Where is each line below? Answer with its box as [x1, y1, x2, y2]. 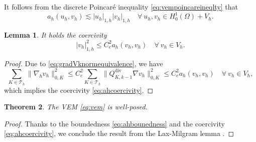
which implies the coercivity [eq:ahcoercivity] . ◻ [4, 84, 154, 95]
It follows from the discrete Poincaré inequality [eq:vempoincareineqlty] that [4, 2, 238, 12]
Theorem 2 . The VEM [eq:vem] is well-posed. [4, 101, 148, 112]
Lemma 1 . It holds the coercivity [4, 29, 107, 40]
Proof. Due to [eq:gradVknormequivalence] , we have [4, 58, 163, 68]
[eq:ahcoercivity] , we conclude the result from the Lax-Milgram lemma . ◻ [4, 128, 234, 138]
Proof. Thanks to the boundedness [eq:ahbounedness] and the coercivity [4, 118, 225, 128]
